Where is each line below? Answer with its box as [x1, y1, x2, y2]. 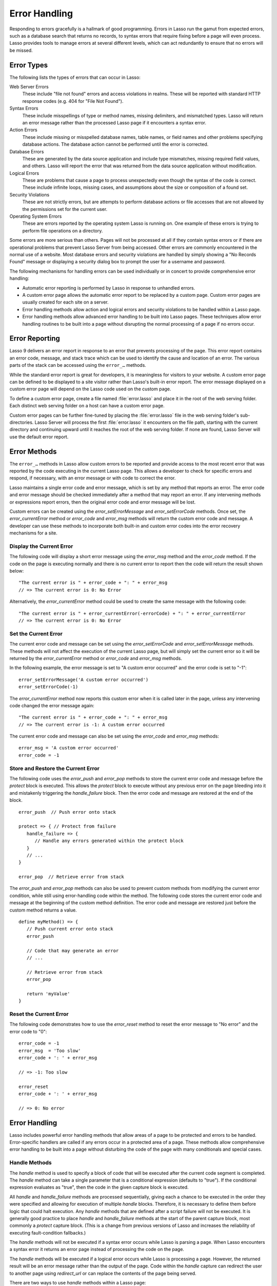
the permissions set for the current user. [22, 206, 108, 212]
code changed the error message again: [9, 702, 94, 708]
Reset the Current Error [9, 1011, 69, 1018]
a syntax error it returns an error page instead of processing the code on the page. [9, 1246, 185, 1253]
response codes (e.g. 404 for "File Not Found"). [22, 98, 124, 104]
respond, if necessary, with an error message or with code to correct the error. [9, 475, 176, 481]
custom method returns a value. [9, 907, 77, 913]
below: [9, 568, 24, 574]
